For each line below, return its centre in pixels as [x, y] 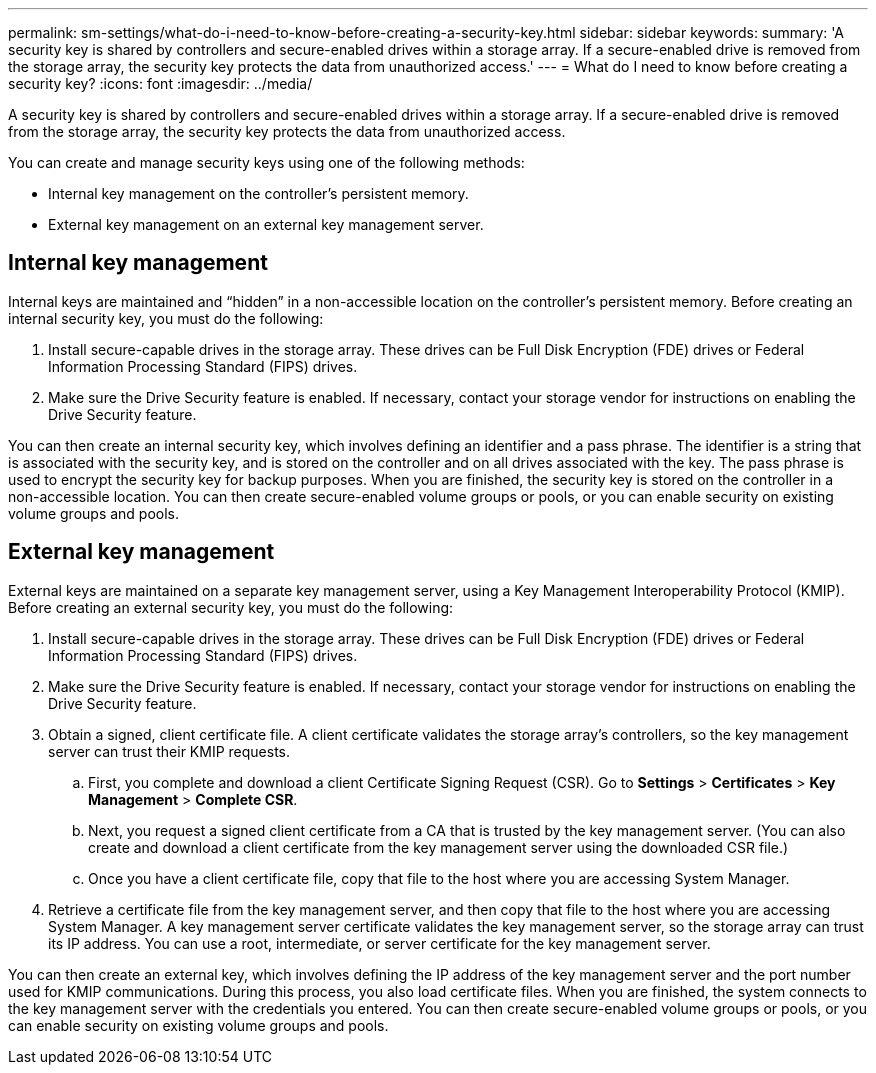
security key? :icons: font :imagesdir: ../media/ [160, 83]
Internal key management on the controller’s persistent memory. [258, 193]
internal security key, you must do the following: [166, 318]
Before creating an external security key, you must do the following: [231, 607]
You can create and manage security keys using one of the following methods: [266, 162]
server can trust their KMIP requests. [169, 751]
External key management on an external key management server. [266, 224]
